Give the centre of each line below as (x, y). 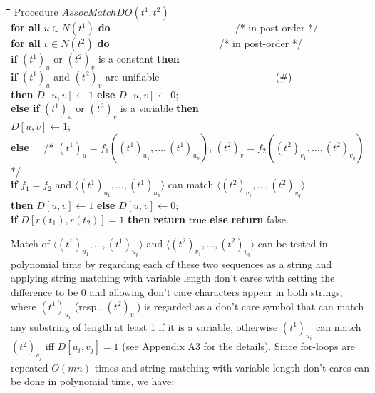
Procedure (36, 11)
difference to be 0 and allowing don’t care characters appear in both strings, (177, 291)
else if (25, 108)
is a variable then (159, 108)
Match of (30, 243)
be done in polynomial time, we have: (93, 381)
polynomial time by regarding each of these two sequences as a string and (171, 264)
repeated (30, 367)
